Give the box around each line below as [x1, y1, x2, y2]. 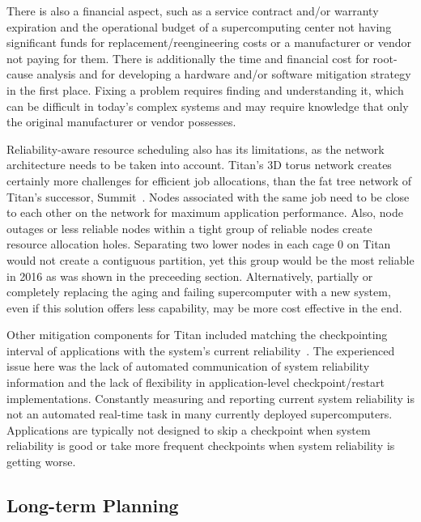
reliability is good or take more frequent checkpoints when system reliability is [6, 437, 395, 454]
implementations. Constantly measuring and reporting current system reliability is [6, 389, 415, 406]
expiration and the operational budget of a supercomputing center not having [6, 18, 392, 35]
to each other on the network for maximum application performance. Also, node [6, 204, 403, 221]
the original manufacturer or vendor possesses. [6, 113, 236, 130]
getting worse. [6, 453, 76, 470]
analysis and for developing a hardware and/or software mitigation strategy [36, 66, 411, 83]
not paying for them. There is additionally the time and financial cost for [6, 49, 369, 66]
